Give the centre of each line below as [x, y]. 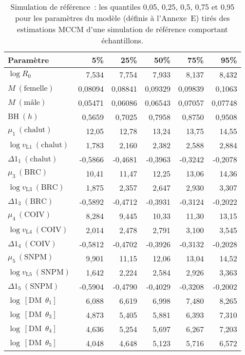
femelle [36, 88]
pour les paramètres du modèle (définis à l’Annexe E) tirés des [122, 18]
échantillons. [122, 40]
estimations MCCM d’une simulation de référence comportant [122, 29]
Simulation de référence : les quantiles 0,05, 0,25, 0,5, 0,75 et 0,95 [122, 7]
